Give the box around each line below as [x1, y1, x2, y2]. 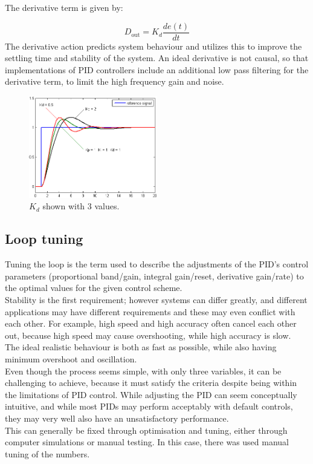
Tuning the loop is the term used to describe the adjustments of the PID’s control [5, 258, 309, 270]
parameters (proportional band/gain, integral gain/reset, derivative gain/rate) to [5, 269, 304, 282]
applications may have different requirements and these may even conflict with [5, 305, 295, 318]
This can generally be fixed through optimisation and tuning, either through [5, 423, 288, 436]
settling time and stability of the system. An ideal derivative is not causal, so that [5, 51, 309, 64]
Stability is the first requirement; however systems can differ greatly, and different [5, 293, 308, 306]
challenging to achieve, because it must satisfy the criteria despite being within [5, 376, 297, 389]
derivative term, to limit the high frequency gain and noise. [5, 75, 224, 88]
